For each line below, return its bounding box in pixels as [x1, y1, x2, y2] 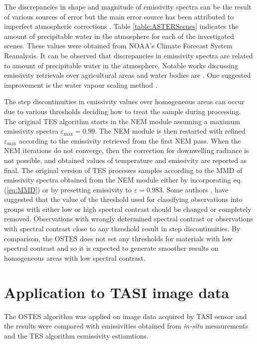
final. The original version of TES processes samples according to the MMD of [4, 165, 243, 175]
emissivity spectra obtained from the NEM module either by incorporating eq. [4, 174, 242, 185]
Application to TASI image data [4, 282, 230, 302]
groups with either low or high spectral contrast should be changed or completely [4, 203, 252, 214]
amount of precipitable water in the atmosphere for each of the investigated [4, 30, 234, 41]
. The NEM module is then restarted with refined [94, 126, 246, 136]
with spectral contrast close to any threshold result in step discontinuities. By [4, 223, 241, 234]
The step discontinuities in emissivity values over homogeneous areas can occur [4, 96, 245, 107]
